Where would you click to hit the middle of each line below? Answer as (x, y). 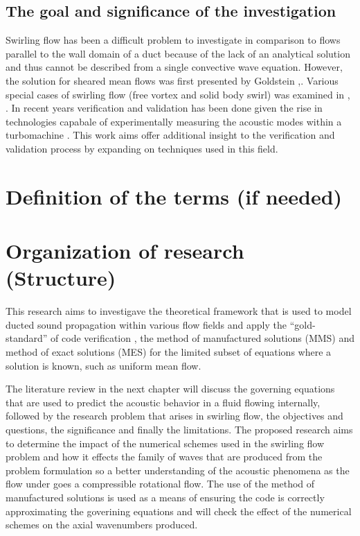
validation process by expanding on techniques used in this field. (142, 148)
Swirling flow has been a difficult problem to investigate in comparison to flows (173, 40)
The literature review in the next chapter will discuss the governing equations (170, 389)
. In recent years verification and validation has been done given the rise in (164, 108)
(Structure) (61, 278)
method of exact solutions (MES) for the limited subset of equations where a (169, 352)
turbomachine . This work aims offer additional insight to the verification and (170, 135)
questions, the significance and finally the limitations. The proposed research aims (179, 429)
